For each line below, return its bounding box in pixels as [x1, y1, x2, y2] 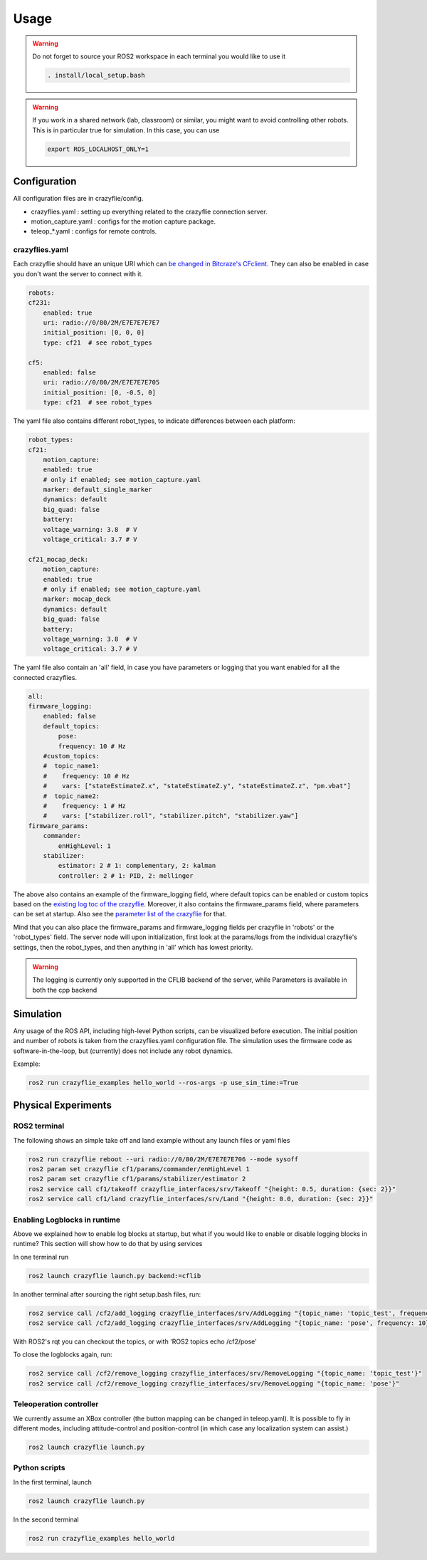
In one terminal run [13, 1252, 69, 1261]
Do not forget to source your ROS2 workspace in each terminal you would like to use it [32, 52, 286, 61]
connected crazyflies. [13, 673, 78, 681]
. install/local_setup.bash [47, 71, 145, 79]
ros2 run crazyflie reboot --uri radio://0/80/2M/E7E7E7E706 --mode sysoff [28, 1155, 299, 1163]
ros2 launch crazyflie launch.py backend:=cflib [28, 1272, 201, 1279]
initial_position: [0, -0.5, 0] [43, 388, 157, 397]
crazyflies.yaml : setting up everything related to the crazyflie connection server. [31, 207, 268, 216]
